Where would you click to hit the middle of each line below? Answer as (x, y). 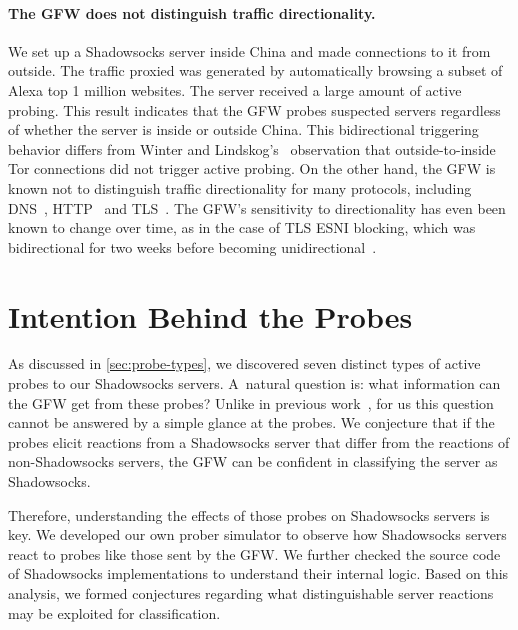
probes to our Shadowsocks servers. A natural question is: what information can (254, 383)
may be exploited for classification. (114, 612)
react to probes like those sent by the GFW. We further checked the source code (254, 553)
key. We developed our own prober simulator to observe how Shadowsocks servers (257, 534)
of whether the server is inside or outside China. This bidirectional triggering (243, 129)
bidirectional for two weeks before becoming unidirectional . (192, 246)
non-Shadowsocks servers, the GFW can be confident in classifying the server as (253, 461)
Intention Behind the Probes (210, 315)
